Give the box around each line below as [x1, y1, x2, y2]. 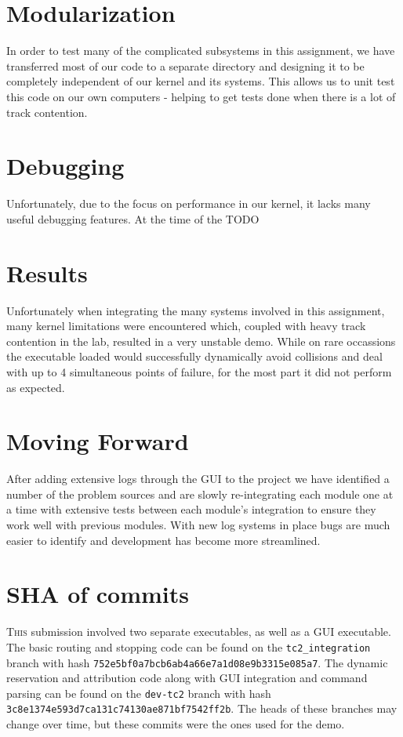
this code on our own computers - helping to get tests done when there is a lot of [6, 88, 396, 104]
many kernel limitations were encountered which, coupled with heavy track [6, 318, 366, 334]
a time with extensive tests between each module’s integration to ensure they [6, 501, 376, 517]
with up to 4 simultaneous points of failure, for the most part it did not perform [6, 363, 392, 379]
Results [6, 256, 88, 289]
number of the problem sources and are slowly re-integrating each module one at [6, 485, 394, 502]
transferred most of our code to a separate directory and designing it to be [6, 57, 365, 74]
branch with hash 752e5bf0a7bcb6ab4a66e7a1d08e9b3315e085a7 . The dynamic [6, 654, 388, 670]
